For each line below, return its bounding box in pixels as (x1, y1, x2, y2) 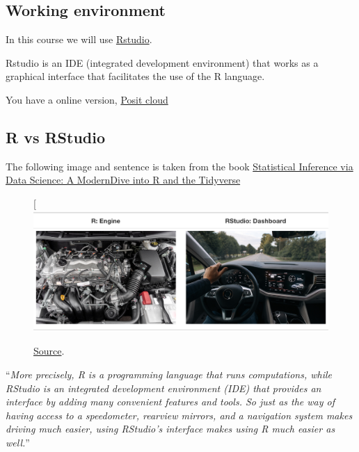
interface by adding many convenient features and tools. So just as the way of (6, 394, 335, 409)
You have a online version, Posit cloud (6, 92, 168, 106)
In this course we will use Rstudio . (6, 32, 152, 47)
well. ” (6, 435, 30, 450)
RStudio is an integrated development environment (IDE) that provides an (6, 380, 321, 395)
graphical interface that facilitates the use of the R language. (6, 69, 265, 83)
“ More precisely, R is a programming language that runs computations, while (6, 367, 332, 382)
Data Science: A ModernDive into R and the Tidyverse (6, 172, 241, 187)
